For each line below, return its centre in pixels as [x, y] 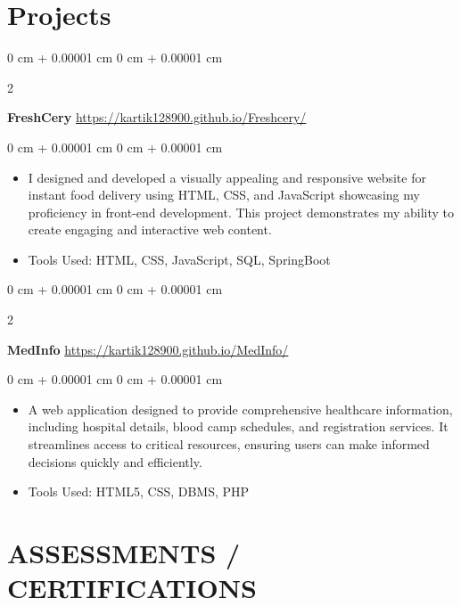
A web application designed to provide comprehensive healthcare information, [240, 409]
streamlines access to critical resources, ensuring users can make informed [229, 444]
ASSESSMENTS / [124, 553]
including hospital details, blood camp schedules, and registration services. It [238, 426]
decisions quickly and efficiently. [115, 461]
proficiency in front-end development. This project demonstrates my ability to [241, 212]
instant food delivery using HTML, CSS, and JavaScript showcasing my [224, 195]
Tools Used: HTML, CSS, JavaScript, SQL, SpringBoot [179, 259]
